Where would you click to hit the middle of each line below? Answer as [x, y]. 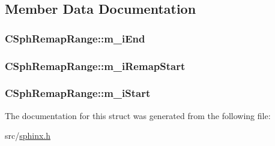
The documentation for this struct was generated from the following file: [138, 115]
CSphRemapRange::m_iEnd [75, 38]
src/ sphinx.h [28, 136]
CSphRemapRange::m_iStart [78, 93]
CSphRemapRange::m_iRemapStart [95, 66]
